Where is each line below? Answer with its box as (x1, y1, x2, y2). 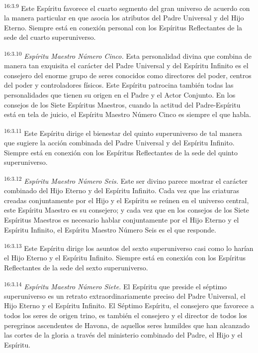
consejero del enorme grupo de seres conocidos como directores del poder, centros (4, 70, 252, 80)
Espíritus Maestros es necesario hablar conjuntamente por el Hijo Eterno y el (4, 214, 239, 225)
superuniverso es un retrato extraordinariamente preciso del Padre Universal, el (4, 290, 246, 301)
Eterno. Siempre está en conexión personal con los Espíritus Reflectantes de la (4, 22, 243, 32)
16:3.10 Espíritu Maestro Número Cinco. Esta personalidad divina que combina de (4, 49, 252, 61)
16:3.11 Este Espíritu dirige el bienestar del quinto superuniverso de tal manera (4, 126, 242, 138)
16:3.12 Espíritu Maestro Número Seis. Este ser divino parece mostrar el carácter (4, 174, 248, 186)
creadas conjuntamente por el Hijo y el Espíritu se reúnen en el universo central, (4, 195, 249, 205)
